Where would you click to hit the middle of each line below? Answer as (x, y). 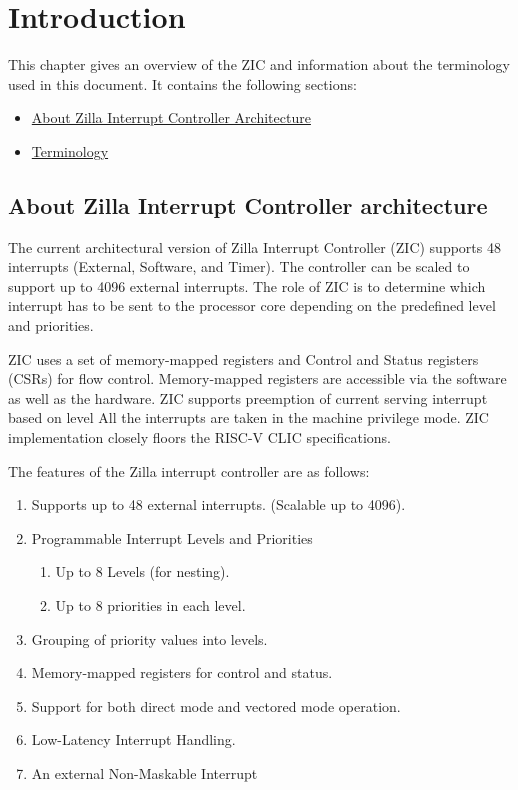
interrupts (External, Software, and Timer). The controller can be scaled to (239, 266)
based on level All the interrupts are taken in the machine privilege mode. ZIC (248, 417)
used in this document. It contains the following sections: (182, 83)
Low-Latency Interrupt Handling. (133, 739)
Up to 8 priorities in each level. (150, 605)
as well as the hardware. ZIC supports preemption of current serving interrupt (248, 397)
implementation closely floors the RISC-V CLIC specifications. (199, 437)
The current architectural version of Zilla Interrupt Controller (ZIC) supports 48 (254, 246)
